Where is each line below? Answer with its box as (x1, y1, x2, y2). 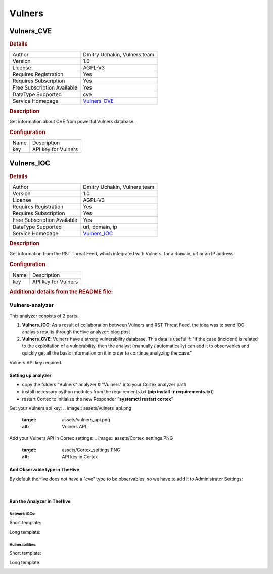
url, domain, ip (83, 223, 117, 230)
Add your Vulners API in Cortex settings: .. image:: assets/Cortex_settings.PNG (9, 435, 173, 441)
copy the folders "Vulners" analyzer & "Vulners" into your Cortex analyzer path (22, 382, 187, 388)
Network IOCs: (9, 511, 36, 516)
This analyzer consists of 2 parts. (9, 313, 79, 319)
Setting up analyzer (9, 372, 52, 378)
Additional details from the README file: (9, 288, 113, 295)
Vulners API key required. (9, 359, 63, 365)
